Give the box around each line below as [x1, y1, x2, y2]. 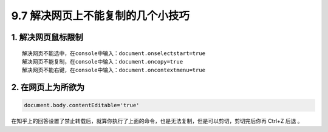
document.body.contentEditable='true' [24, 102, 140, 109]
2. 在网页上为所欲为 [11, 82, 85, 93]
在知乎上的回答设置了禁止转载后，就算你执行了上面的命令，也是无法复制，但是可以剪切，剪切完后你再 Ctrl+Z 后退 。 [11, 117, 303, 125]
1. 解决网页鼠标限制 [11, 32, 83, 42]
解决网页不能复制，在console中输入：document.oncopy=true [22, 58, 183, 65]
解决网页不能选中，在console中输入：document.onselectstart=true [22, 50, 206, 57]
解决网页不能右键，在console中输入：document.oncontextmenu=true [22, 67, 206, 74]
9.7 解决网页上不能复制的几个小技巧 [11, 9, 190, 22]
